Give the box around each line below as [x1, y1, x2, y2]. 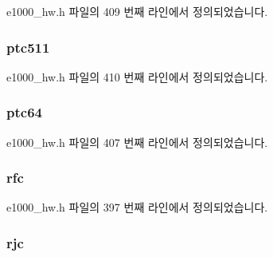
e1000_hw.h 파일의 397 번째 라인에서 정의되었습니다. [6, 199, 268, 215]
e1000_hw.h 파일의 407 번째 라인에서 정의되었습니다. [6, 133, 268, 150]
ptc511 [6, 37, 50, 57]
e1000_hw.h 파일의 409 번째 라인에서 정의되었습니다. [6, 3, 268, 19]
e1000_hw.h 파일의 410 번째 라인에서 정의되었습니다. [6, 68, 268, 85]
